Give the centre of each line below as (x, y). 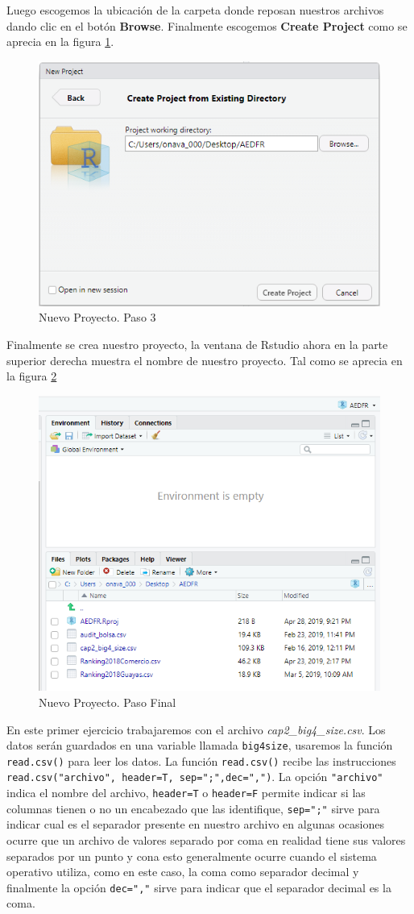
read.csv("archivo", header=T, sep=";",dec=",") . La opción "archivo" (195, 777)
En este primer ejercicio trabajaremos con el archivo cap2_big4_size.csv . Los (196, 729)
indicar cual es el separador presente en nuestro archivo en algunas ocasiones (195, 824)
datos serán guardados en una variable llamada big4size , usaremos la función (200, 745)
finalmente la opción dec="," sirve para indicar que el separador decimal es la (199, 887)
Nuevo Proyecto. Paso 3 (97, 317)
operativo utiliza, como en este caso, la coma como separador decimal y (183, 872)
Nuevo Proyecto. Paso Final (108, 702)
